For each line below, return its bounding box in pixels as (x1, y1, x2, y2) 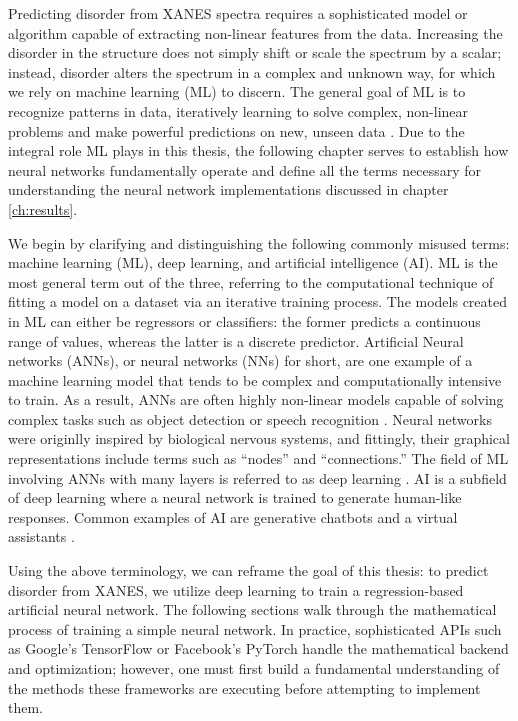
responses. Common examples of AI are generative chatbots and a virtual (8, 506, 458, 527)
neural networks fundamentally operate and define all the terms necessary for (8, 159, 482, 180)
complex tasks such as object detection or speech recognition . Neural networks (8, 408, 492, 429)
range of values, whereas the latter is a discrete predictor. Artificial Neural (8, 330, 464, 351)
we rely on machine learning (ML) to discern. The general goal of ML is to (8, 81, 466, 102)
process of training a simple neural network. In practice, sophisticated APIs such (8, 618, 502, 639)
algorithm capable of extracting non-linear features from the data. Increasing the (8, 22, 503, 43)
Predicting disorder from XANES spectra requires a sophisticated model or (8, 3, 468, 23)
